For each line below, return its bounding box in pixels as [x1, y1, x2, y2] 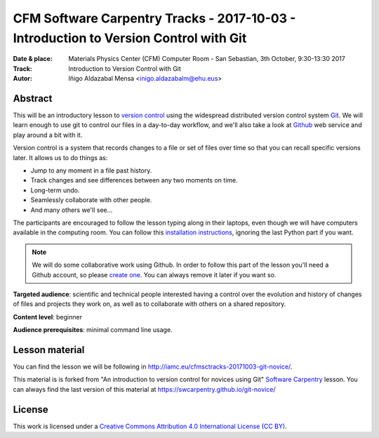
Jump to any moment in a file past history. [30, 166, 152, 175]
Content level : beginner [13, 312, 82, 321]
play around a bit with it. [13, 131, 83, 139]
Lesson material [13, 344, 85, 356]
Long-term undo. [30, 186, 80, 194]
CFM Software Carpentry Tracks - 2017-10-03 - [13, 11, 296, 26]
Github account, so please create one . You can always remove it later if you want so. [32, 270, 277, 279]
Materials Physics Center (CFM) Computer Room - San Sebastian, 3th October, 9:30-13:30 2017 [68, 55, 345, 63]
